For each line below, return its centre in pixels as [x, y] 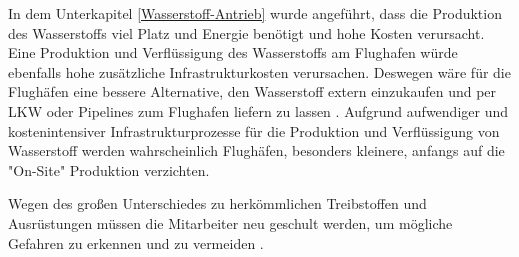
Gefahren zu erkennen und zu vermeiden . [136, 242]
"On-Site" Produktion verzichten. [109, 169]
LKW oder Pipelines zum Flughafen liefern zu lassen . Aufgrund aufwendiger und [258, 110]
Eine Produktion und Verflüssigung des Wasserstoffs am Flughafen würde [233, 52]
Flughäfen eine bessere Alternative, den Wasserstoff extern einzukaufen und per [252, 91]
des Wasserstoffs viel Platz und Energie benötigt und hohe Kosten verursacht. [246, 32]
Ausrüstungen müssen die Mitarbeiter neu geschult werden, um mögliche [230, 222]
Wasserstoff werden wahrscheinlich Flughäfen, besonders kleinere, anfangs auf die [256, 150]
